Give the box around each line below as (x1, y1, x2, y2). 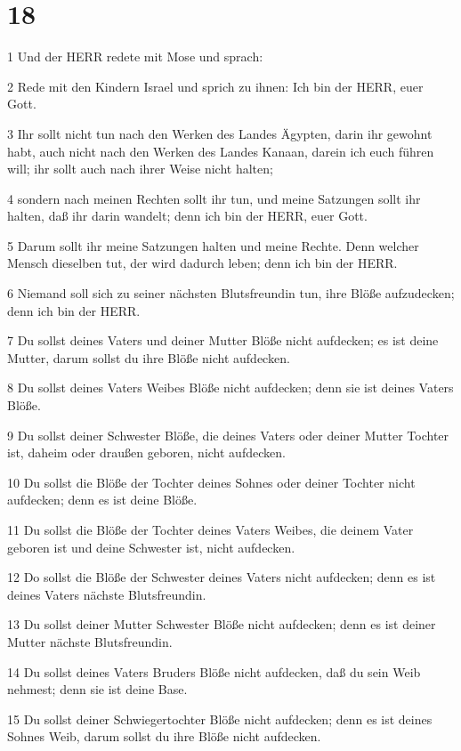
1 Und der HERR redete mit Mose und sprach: (7, 47, 263, 66)
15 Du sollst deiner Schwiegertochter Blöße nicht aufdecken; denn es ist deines (7, 709, 433, 728)
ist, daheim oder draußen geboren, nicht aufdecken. (7, 443, 286, 462)
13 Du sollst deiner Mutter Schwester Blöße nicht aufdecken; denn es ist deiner (7, 615, 436, 634)
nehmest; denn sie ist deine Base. (7, 680, 188, 699)
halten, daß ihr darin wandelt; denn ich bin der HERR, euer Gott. (7, 206, 368, 225)
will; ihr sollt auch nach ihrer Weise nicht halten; (7, 159, 273, 178)
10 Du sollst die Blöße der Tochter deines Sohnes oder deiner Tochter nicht (7, 472, 416, 491)
